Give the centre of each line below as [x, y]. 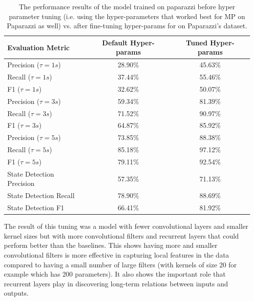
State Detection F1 [36, 208]
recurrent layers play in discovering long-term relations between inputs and [116, 283]
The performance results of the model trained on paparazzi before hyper [127, 6]
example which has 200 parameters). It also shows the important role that [115, 274]
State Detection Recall [41, 195]
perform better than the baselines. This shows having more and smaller [111, 245]
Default [115, 42]
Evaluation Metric [39, 47]
